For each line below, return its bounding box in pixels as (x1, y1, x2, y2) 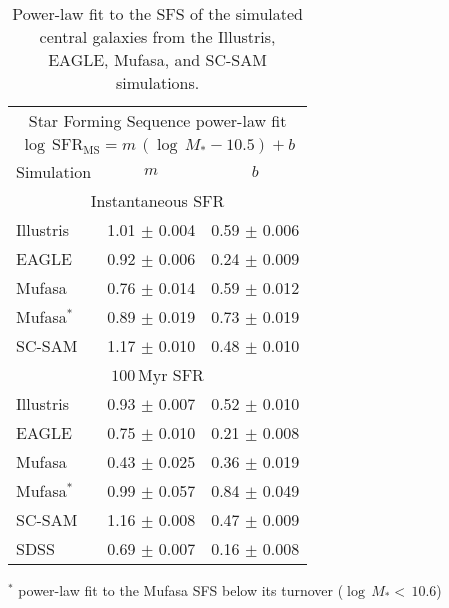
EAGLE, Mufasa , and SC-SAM (48, 48, 267, 71)
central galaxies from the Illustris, (39, 25, 276, 48)
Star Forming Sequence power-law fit (28, 109, 287, 132)
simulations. (115, 71, 200, 94)
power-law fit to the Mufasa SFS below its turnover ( (18, 580, 344, 600)
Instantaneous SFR (90, 189, 225, 212)
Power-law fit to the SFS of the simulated (12, 2, 303, 25)
